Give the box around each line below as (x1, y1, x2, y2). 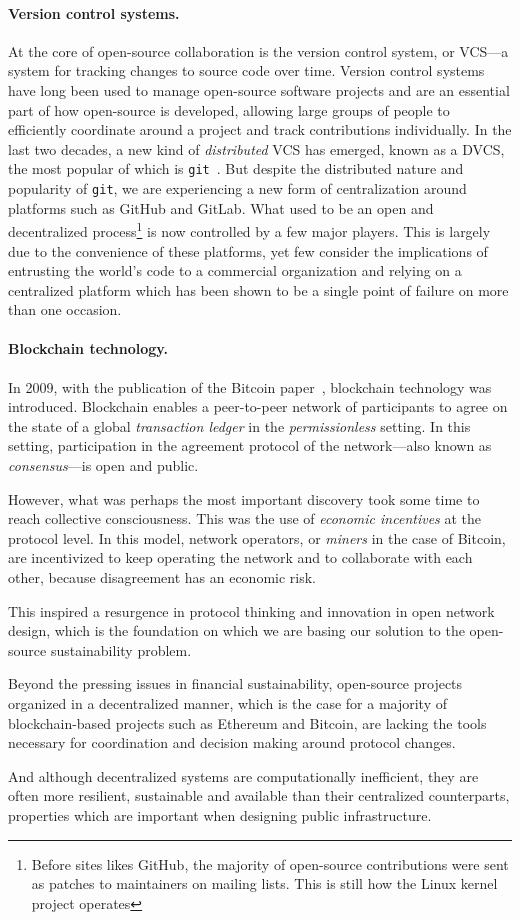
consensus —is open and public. (8, 455, 199, 476)
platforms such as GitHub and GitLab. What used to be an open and (8, 197, 434, 218)
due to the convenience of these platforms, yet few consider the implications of (8, 240, 488, 261)
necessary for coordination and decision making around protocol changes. (8, 732, 456, 753)
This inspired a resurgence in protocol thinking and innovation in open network (8, 600, 495, 621)
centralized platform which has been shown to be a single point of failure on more (8, 279, 509, 300)
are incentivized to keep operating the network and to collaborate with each (8, 547, 473, 568)
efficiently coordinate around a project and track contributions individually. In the (8, 119, 512, 140)
